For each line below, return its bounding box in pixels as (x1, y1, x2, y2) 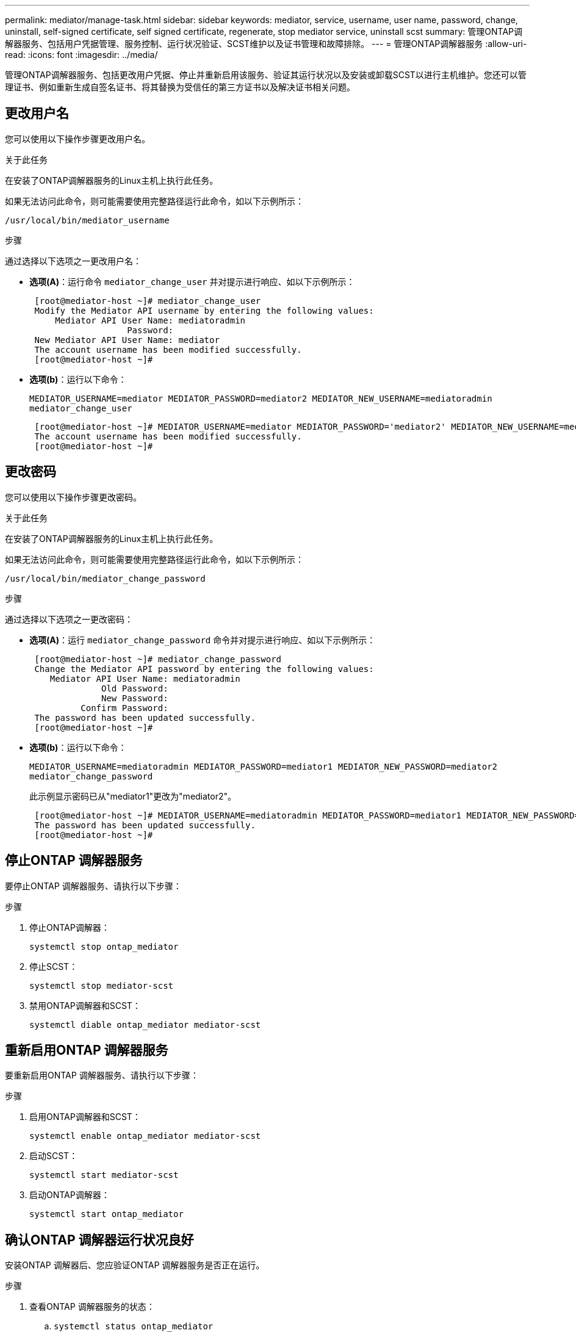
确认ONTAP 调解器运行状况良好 (5, 1232, 194, 1248)
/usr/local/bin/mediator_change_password (5, 573, 206, 583)
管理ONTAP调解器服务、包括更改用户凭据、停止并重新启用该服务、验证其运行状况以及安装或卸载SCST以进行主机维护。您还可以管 (5, 70, 527, 80)
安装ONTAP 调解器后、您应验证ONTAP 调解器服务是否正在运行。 (5, 1260, 265, 1271)
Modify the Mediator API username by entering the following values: (34, 305, 374, 316)
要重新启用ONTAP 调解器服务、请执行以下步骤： (5, 1070, 199, 1081)
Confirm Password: (81, 703, 168, 713)
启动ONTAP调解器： (29, 1190, 110, 1201)
